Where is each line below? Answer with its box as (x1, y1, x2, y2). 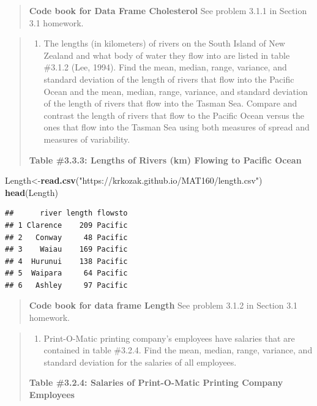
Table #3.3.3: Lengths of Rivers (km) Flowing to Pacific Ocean (29, 153, 302, 166)
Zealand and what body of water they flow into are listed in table (43, 48, 290, 61)
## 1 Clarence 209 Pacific (5, 220, 128, 230)
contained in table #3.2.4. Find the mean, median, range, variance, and (43, 344, 313, 356)
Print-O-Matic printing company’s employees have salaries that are (43, 331, 295, 344)
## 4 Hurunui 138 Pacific (5, 257, 128, 266)
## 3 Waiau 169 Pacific (5, 245, 128, 254)
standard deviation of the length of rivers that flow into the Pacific (43, 72, 294, 85)
